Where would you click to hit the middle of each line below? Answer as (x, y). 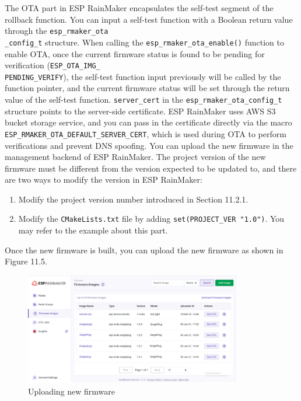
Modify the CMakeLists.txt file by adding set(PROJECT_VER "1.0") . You (151, 219)
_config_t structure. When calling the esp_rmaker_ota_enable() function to (144, 42)
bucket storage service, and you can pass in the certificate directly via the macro (148, 122)
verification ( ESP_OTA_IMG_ (52, 65)
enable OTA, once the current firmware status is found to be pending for (135, 53)
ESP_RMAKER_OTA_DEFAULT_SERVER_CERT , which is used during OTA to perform (146, 133)
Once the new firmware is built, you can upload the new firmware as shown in (144, 250)
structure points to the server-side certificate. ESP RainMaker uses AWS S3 (140, 111)
